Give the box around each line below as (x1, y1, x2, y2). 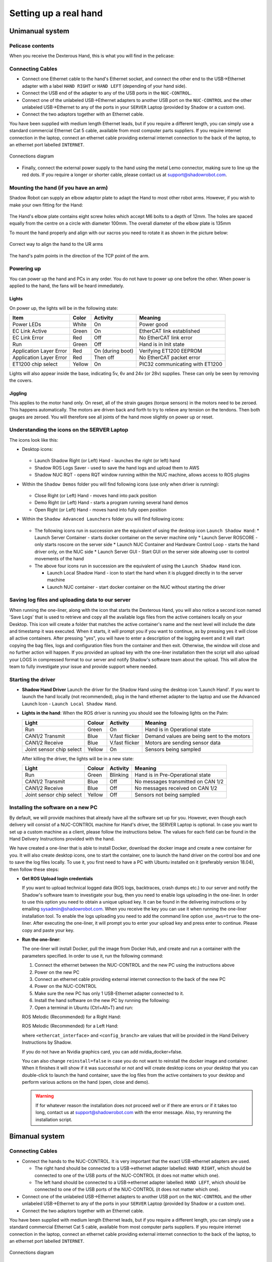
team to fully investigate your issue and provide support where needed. (9, 663, 158, 669)
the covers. (9, 378, 33, 384)
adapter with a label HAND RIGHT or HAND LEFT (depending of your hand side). (22, 83, 187, 89)
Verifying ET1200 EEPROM (139, 347, 202, 354)
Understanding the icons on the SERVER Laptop (9, 427, 128, 434)
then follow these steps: (9, 866, 59, 872)
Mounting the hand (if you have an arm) (9, 184, 108, 191)
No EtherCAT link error (139, 334, 193, 341)
